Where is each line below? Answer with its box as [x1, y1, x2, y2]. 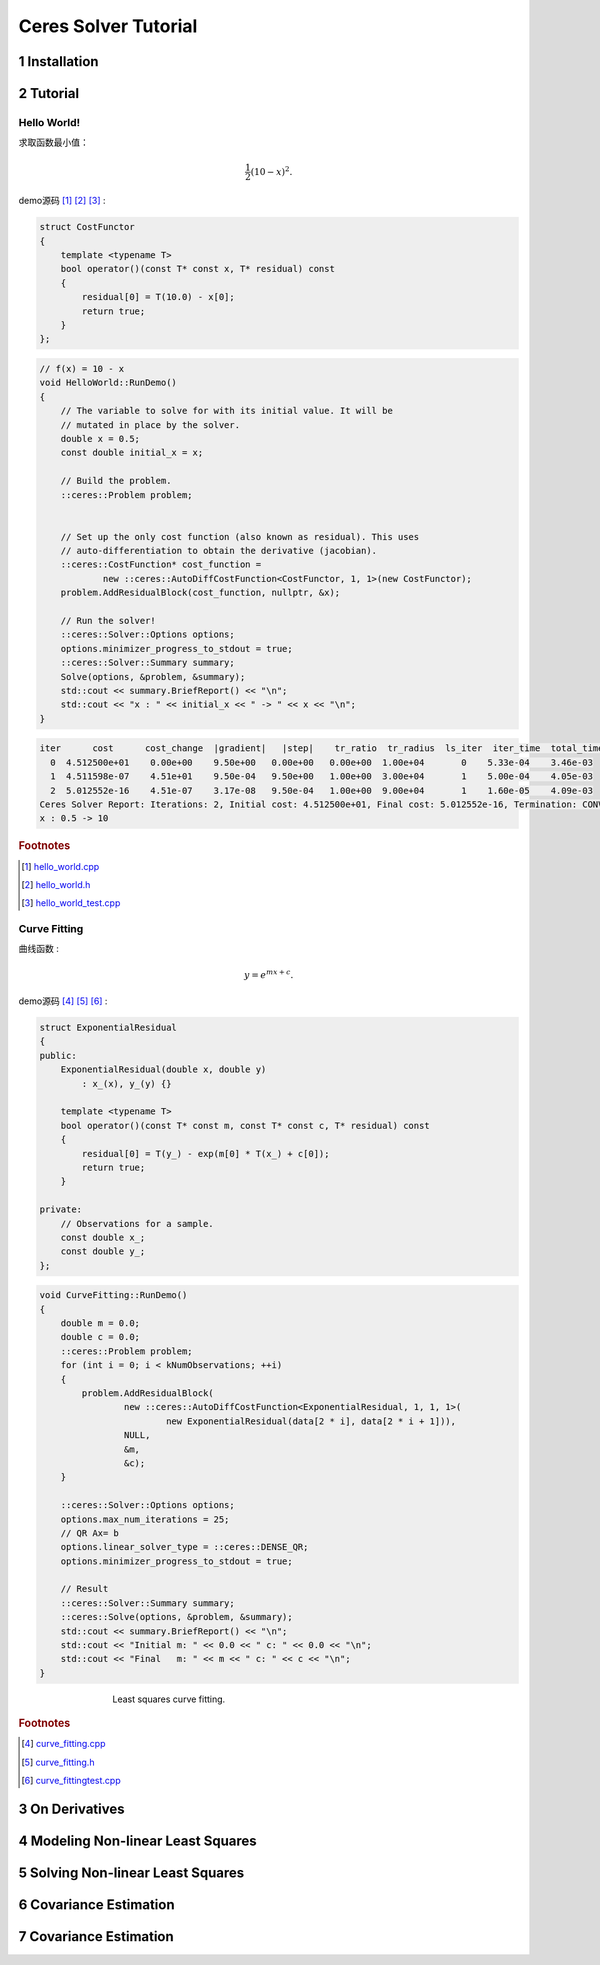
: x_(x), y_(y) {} [81, 1078, 172, 1089]
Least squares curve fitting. [112, 1693, 226, 1705]
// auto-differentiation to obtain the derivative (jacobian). [60, 545, 378, 557]
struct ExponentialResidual [39, 1022, 177, 1034]
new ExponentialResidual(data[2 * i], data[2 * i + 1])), [165, 1415, 457, 1427]
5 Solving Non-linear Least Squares [18, 1865, 245, 1882]
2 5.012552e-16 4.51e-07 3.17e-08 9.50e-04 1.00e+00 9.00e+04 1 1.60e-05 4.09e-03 [50, 785, 594, 796]
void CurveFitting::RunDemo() [39, 1290, 188, 1301]
